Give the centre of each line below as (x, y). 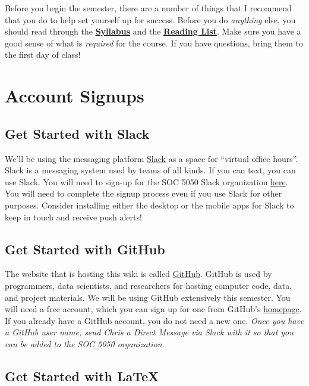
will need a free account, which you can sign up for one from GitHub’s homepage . (153, 309)
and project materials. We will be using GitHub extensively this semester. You (148, 297)
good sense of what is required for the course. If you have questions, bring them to (154, 43)
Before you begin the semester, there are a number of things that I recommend (148, 8)
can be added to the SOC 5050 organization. (85, 343)
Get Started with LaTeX (82, 376)
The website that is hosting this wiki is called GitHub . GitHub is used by (138, 274)
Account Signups (75, 96)
